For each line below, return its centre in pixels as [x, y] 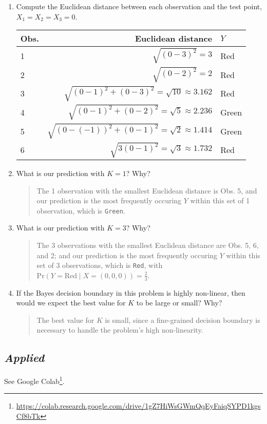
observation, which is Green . [81, 210]
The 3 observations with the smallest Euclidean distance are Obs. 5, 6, [148, 245]
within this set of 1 [220, 200]
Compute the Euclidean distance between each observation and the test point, [139, 6]
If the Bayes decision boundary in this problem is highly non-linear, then [131, 292]
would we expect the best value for [71, 303]
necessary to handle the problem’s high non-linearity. [120, 330]
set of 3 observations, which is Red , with [100, 265]
